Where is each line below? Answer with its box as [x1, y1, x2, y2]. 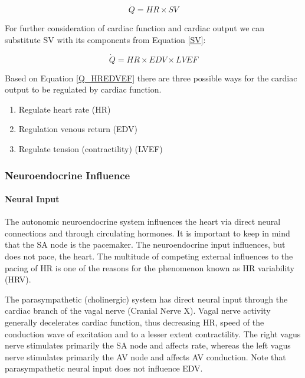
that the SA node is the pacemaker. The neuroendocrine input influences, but [5, 238, 286, 251]
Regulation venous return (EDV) [18, 123, 137, 135]
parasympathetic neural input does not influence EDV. [5, 362, 203, 374]
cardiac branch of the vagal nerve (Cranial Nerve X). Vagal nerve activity [5, 304, 271, 317]
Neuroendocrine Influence [5, 167, 130, 182]
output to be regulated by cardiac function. [5, 83, 162, 96]
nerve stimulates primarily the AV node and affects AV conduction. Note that [5, 350, 286, 363]
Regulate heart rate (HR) [18, 103, 111, 115]
